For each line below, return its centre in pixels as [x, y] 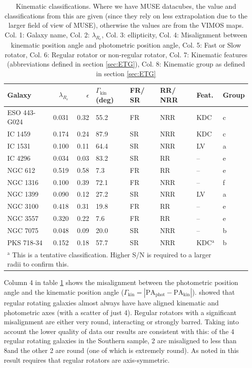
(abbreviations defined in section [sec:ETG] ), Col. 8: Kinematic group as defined [126, 64]
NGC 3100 [23, 206]
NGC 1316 [23, 182]
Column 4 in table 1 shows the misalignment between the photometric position [121, 282]
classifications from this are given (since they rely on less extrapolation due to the [126, 15]
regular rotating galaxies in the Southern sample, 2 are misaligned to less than [120, 341]
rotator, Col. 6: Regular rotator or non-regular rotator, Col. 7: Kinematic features [126, 54]
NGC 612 [21, 170]
